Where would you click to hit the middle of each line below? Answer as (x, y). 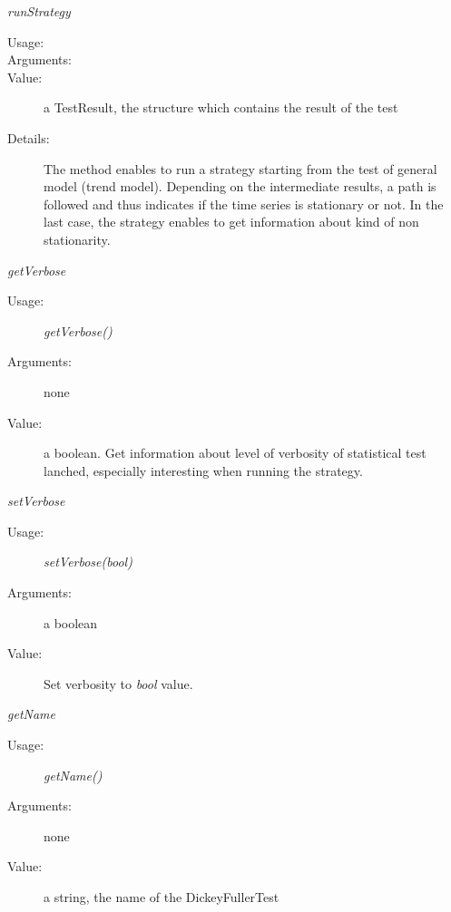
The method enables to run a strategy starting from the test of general (240, 168)
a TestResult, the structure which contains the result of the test (221, 107)
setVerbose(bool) (88, 562)
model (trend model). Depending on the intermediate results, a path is (240, 186)
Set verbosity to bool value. (118, 683)
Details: (29, 137)
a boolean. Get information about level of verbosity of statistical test (235, 453)
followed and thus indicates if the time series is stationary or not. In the (244, 204)
